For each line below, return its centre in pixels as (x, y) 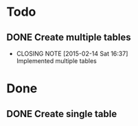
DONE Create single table (62, 114)
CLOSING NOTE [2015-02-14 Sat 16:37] (72, 53)
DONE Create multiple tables (69, 37)
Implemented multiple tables (56, 61)
